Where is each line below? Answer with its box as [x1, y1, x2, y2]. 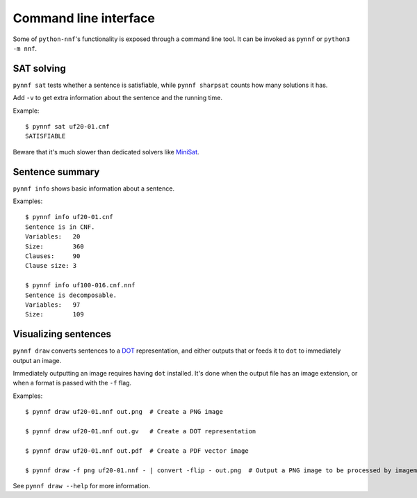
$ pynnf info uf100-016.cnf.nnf [25, 282, 136, 289]
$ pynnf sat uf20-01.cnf [25, 122, 110, 131]
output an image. [13, 356, 62, 364]
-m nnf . [13, 44, 38, 52]
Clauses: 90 [25, 252, 81, 260]
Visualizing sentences [13, 328, 111, 340]
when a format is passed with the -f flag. [13, 379, 132, 387]
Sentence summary [13, 166, 100, 177]
